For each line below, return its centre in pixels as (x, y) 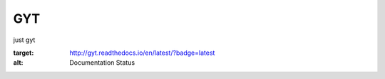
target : (24, 53)
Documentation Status (102, 63)
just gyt (24, 40)
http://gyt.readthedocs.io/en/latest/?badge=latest (142, 53)
